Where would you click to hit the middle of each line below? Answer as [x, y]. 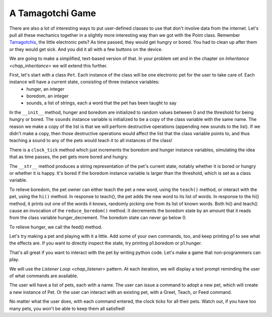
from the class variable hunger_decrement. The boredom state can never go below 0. [98, 218]
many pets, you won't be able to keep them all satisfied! [67, 308]
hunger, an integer [46, 89]
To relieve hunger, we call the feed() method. [56, 227]
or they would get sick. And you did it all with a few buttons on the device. [86, 49]
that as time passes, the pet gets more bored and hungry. [69, 157]
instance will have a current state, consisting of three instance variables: [84, 82]
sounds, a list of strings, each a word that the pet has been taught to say [101, 103]
